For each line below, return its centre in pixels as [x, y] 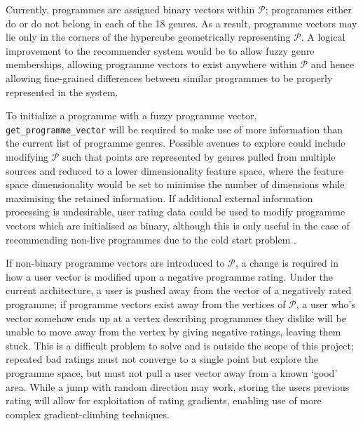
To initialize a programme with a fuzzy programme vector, [131, 115]
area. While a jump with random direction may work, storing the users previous [178, 386]
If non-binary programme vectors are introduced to [115, 263]
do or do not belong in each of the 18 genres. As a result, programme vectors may [181, 23]
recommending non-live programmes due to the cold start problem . [151, 239]
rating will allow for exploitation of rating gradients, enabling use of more [164, 400]
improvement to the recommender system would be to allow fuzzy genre [160, 50]
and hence [333, 64]
